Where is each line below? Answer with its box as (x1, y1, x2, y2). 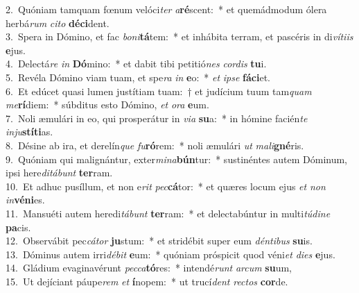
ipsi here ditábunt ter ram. (6, 165, 113, 180)
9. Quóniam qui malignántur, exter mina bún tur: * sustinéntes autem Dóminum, (6, 151, 348, 166)
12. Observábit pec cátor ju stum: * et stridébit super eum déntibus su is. (6, 233, 313, 248)
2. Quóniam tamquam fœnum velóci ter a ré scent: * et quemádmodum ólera (6, 2, 327, 16)
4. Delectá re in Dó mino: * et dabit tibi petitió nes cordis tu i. (6, 56, 267, 71)
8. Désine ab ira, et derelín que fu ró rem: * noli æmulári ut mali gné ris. (6, 137, 304, 152)
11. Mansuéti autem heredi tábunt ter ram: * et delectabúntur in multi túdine (6, 206, 331, 220)
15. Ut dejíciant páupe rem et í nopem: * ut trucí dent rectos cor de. (6, 274, 288, 288)
